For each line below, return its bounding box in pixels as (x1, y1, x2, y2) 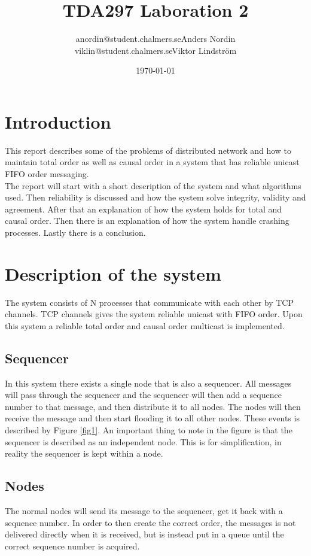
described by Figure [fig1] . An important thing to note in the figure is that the (5, 424, 292, 436)
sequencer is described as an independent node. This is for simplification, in (5, 435, 282, 448)
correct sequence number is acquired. (5, 539, 140, 552)
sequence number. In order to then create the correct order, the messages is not (5, 516, 296, 528)
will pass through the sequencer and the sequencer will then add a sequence (5, 388, 282, 401)
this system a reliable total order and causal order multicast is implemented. (5, 319, 285, 332)
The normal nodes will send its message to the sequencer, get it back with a (5, 505, 283, 517)
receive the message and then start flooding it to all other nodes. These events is (5, 412, 300, 424)
